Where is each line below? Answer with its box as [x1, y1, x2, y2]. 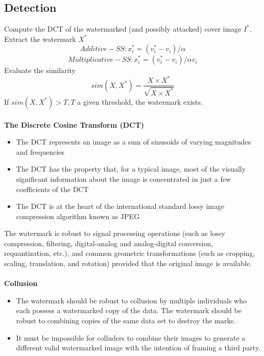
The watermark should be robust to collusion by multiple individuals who [16, 295, 247, 305]
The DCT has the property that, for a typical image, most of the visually [16, 163, 246, 174]
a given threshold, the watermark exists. [77, 96, 203, 107]
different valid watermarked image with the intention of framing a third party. [16, 342, 261, 353]
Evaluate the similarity [4, 65, 76, 76]
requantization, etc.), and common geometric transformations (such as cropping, [4, 248, 255, 258]
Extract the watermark [4, 33, 76, 44]
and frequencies [16, 146, 65, 157]
